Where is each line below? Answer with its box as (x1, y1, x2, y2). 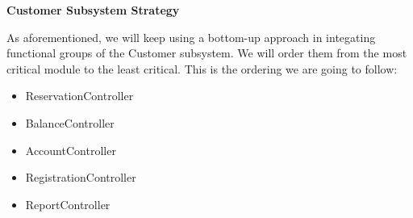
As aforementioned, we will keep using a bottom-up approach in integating (6, 28, 376, 45)
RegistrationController (25, 169, 136, 186)
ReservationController (25, 87, 134, 104)
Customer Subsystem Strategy (6, 2, 180, 18)
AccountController (25, 141, 116, 158)
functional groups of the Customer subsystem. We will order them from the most (6, 44, 407, 61)
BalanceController (25, 114, 115, 131)
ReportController (25, 195, 111, 212)
